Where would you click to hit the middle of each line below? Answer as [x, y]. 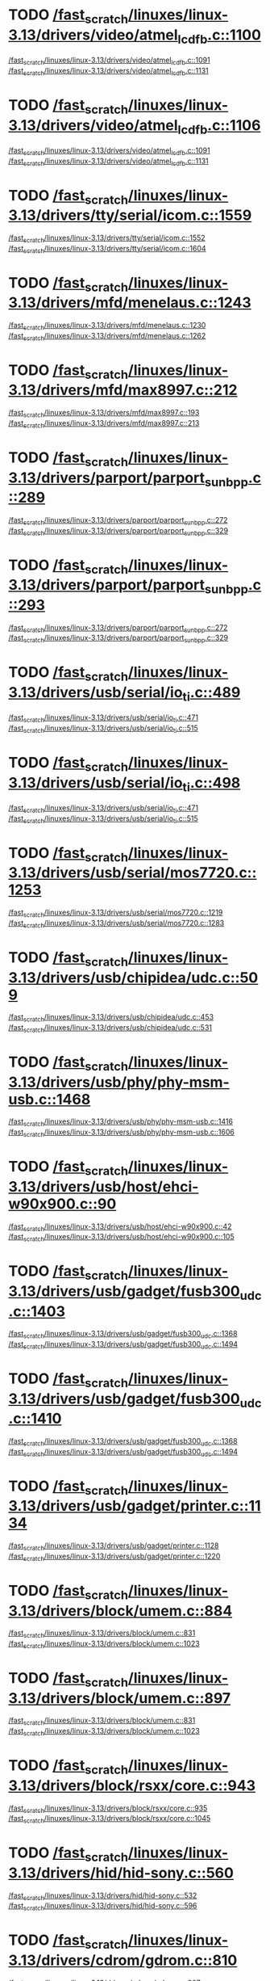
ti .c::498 [212, 784]
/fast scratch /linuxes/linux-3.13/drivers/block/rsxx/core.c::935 [108, 1809]
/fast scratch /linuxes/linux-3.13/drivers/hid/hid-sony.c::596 [103, 1907]
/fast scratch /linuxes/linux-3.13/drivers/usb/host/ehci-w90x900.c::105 [122, 1238]
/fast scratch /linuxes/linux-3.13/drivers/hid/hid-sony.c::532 [103, 1896]
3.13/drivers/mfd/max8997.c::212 [123, 390]
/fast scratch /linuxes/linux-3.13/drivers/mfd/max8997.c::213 [104, 424]
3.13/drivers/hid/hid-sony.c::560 [121, 1873]
